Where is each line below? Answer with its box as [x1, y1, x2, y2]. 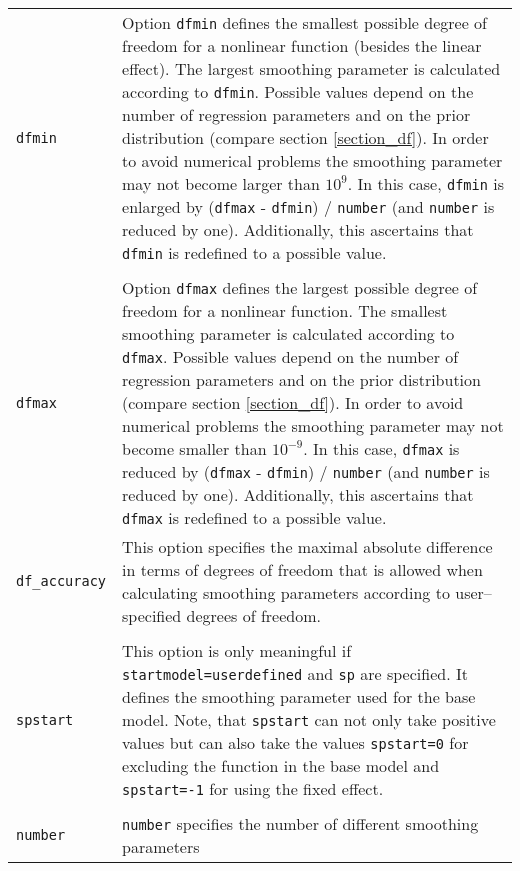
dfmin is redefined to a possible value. [122, 241, 387, 264]
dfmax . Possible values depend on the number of [122, 345, 459, 368]
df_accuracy [16, 573, 107, 589]
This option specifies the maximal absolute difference [122, 535, 493, 558]
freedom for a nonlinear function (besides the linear [122, 34, 482, 57]
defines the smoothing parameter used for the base [122, 685, 476, 708]
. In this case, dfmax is [303, 437, 460, 460]
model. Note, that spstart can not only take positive [122, 708, 496, 731]
